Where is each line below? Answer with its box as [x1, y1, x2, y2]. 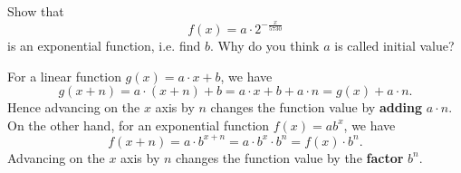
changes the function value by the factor [176, 148, 404, 167]
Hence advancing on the [7, 98, 140, 117]
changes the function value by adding [210, 98, 423, 117]
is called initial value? [334, 35, 455, 54]
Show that [7, 2, 64, 20]
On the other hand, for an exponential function [7, 115, 270, 134]
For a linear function [7, 66, 121, 85]
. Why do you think [209, 35, 320, 54]
